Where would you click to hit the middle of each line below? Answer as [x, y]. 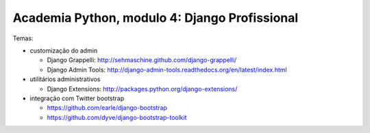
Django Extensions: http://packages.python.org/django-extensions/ [142, 89]
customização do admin [64, 50]
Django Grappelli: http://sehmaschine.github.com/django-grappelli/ [142, 60]
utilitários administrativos [65, 79]
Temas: [23, 38]
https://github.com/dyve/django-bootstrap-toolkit [117, 117]
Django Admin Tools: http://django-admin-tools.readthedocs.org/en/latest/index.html [167, 70]
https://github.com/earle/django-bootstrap [107, 108]
